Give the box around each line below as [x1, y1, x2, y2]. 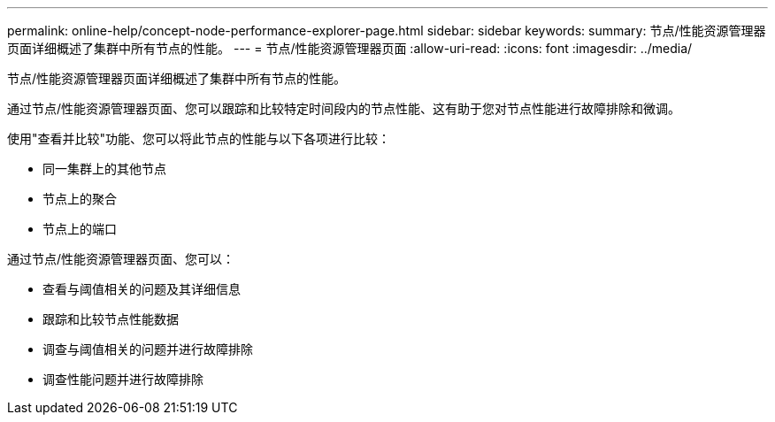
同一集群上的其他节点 [42, 161, 166, 176]
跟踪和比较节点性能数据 [42, 311, 179, 326]
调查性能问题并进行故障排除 [42, 372, 203, 387]
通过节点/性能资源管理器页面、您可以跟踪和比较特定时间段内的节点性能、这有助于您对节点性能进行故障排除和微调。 [7, 101, 681, 116]
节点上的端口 [42, 221, 117, 236]
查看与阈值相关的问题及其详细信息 [42, 281, 241, 296]
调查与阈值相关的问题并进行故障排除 [42, 341, 253, 357]
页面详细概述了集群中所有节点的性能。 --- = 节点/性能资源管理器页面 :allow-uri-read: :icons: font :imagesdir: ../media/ [7, 41, 693, 56]
